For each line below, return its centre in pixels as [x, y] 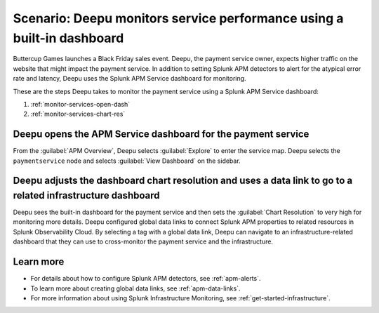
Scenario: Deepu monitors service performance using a [178, 18]
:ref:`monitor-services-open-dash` [80, 104]
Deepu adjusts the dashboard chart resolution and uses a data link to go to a [183, 181]
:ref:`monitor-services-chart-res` [78, 114]
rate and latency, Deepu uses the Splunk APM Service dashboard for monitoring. [129, 79]
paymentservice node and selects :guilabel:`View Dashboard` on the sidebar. [127, 161]
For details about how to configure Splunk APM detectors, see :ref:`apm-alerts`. [146, 279]
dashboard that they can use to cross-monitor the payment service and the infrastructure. [143, 241]
